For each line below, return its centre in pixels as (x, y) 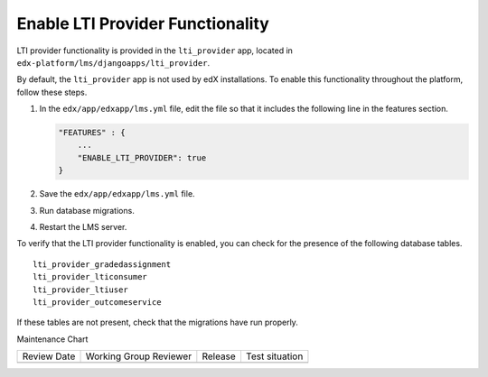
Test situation (274, 356)
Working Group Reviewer (139, 356)
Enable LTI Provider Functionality (143, 23)
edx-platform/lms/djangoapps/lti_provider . (113, 62)
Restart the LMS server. (83, 227)
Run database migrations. (87, 210)
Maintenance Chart (52, 339)
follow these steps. (52, 92)
